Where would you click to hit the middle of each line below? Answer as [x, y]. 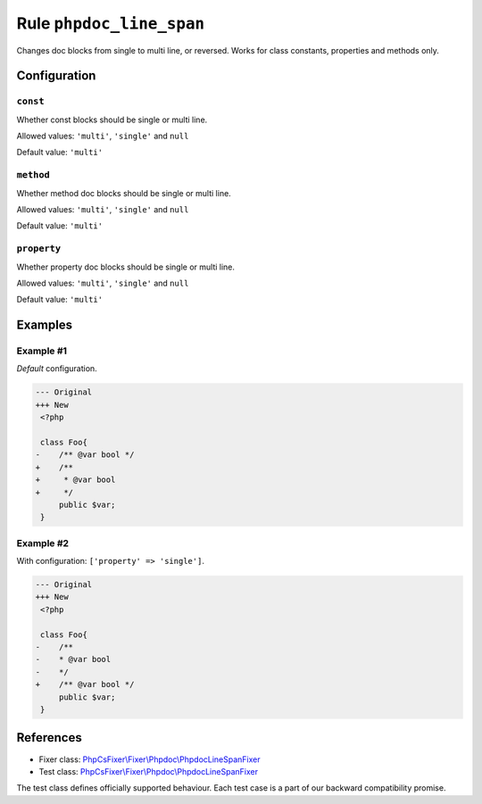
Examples [45, 325]
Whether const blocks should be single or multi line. [112, 120]
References [49, 738]
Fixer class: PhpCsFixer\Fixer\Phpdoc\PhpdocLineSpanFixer [150, 759]
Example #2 [43, 543]
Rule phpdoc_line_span [111, 23]
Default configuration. [57, 369]
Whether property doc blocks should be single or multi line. [126, 267]
